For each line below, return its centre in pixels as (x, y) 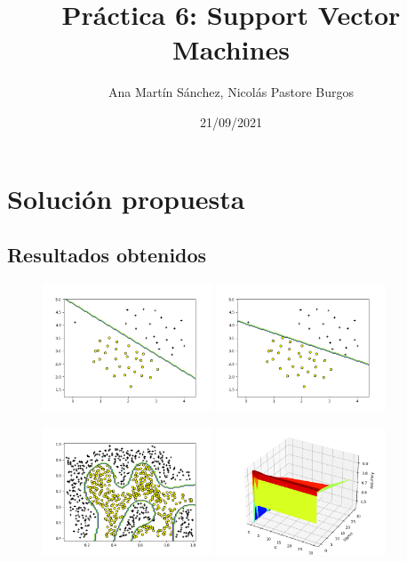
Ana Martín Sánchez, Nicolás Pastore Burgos (231, 92)
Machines (231, 49)
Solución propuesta (126, 198)
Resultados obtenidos (107, 255)
